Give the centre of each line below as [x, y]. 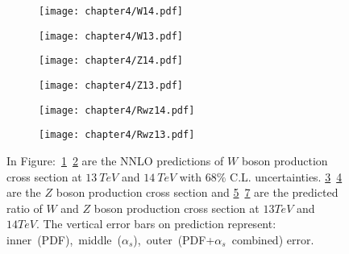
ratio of [25, 208]
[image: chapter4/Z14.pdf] [111, 61]
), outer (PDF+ [174, 239]
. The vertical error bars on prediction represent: [156, 224]
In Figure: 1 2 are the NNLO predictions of [115, 160]
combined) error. [273, 239]
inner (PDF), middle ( [64, 239]
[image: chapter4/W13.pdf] [111, 36]
